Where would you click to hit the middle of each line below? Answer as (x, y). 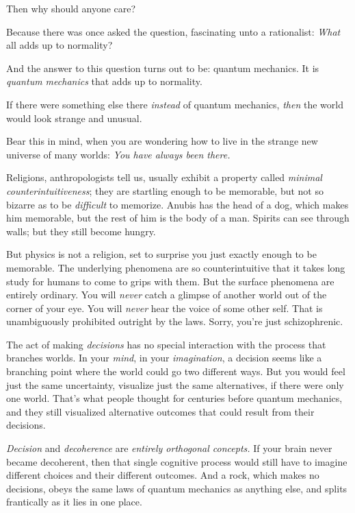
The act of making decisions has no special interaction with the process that (166, 344)
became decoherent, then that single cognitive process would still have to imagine (177, 461)
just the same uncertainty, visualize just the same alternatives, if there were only (175, 384)
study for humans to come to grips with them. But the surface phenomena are (170, 281)
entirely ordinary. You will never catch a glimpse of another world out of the (167, 295)
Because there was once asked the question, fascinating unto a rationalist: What (173, 31)
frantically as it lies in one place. (74, 502)
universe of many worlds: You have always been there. (118, 154)
